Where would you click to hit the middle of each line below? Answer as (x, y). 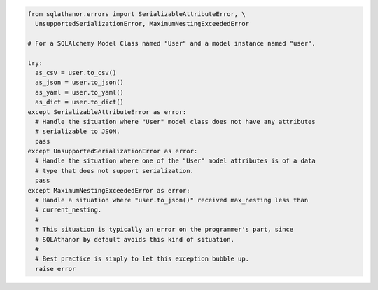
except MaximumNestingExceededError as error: (109, 190)
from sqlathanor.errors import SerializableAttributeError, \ (136, 14)
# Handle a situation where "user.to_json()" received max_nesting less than (172, 200)
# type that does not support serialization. (114, 171)
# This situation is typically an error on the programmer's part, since (164, 230)
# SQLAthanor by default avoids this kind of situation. (135, 239)
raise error (56, 269)
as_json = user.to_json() (79, 83)
